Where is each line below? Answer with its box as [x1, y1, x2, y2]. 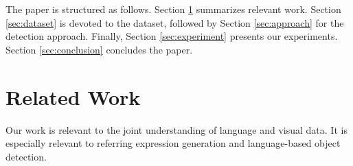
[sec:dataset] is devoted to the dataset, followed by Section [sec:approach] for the [5, 15, 344, 29]
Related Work [5, 82, 141, 110]
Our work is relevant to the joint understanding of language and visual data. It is [5, 122, 348, 137]
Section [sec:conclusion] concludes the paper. [5, 42, 193, 56]
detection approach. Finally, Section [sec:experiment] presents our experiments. [5, 29, 338, 43]
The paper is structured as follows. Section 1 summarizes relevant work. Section [5, 2, 341, 16]
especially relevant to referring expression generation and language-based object [5, 136, 341, 150]
